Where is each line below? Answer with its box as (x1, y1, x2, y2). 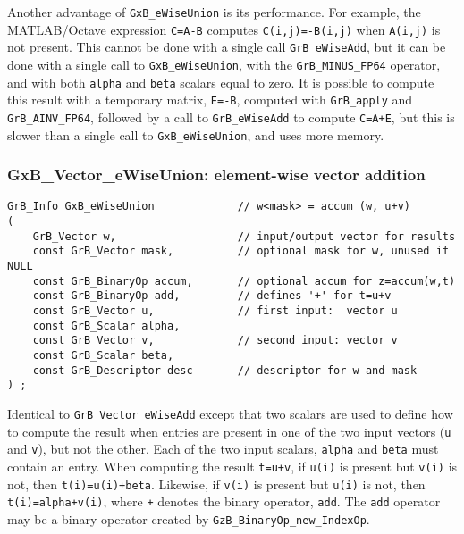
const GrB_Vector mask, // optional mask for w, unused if (32, 245, 449, 258)
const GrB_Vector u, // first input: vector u (32, 305, 398, 318)
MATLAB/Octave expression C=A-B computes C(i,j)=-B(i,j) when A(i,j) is (7, 20, 441, 38)
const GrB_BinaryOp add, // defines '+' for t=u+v (32, 289, 392, 303)
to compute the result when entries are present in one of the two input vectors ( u (7, 421, 451, 440)
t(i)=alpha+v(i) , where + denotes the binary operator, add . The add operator (7, 492, 441, 511)
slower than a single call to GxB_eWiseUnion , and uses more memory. (7, 125, 384, 144)
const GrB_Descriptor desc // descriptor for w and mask (32, 363, 418, 377)
